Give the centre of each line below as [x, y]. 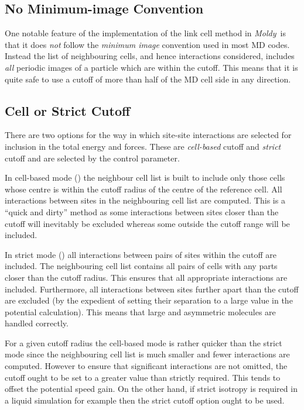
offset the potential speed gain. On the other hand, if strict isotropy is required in [151, 389]
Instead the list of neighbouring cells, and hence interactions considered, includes [150, 56]
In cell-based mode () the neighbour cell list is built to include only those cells [145, 178]
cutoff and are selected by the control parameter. [92, 158]
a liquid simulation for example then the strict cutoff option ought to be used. [145, 400]
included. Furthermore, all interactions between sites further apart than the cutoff [152, 289]
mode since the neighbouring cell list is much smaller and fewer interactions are [147, 354]
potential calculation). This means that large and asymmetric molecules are [140, 311]
